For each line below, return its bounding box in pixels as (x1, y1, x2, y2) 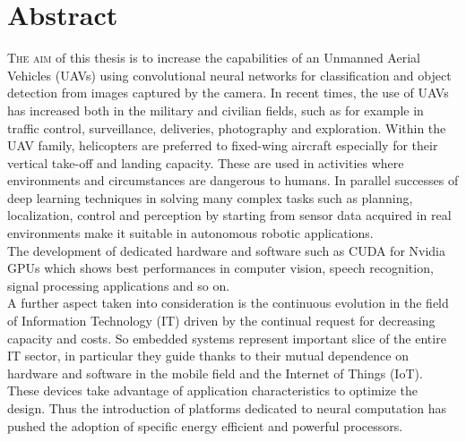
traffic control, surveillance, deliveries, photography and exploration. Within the (7, 118, 446, 137)
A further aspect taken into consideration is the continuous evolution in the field (7, 293, 449, 312)
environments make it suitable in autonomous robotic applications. (7, 224, 374, 242)
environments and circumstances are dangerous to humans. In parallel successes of (7, 171, 459, 190)
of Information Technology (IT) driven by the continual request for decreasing (7, 311, 436, 330)
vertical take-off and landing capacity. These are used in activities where (7, 153, 404, 172)
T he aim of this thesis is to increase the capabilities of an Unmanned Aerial (7, 48, 420, 67)
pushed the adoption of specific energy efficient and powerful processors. (7, 416, 403, 435)
